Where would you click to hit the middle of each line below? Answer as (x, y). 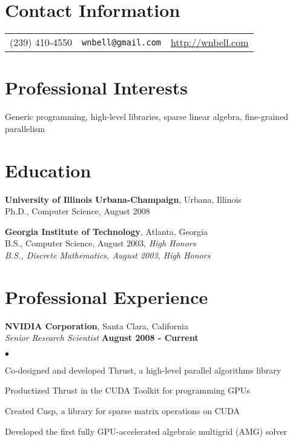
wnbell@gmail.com (122, 42)
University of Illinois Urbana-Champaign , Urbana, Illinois (123, 199)
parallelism (25, 128)
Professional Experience (107, 296)
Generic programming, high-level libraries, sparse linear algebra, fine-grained (147, 117)
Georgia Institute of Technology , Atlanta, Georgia (107, 231)
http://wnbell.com (210, 42)
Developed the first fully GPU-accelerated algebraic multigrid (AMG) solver (146, 431)
